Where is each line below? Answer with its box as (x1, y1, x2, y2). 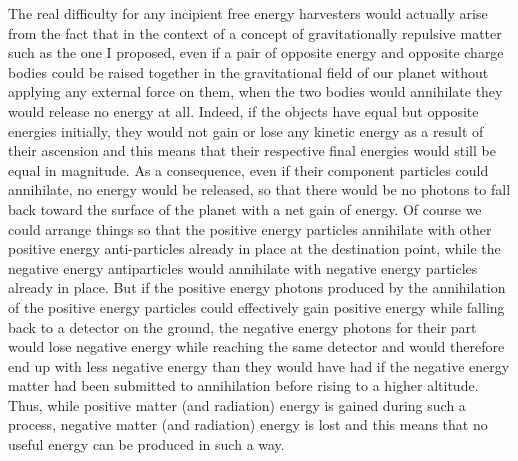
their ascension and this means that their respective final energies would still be (8, 140, 496, 161)
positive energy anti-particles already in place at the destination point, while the (8, 238, 501, 259)
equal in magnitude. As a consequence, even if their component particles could (8, 159, 489, 180)
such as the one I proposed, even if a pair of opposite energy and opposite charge (8, 42, 504, 63)
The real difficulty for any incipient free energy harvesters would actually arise (8, 3, 488, 23)
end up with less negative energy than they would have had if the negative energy (8, 355, 510, 376)
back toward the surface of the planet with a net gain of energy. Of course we (8, 198, 482, 219)
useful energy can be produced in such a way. (8, 434, 285, 455)
